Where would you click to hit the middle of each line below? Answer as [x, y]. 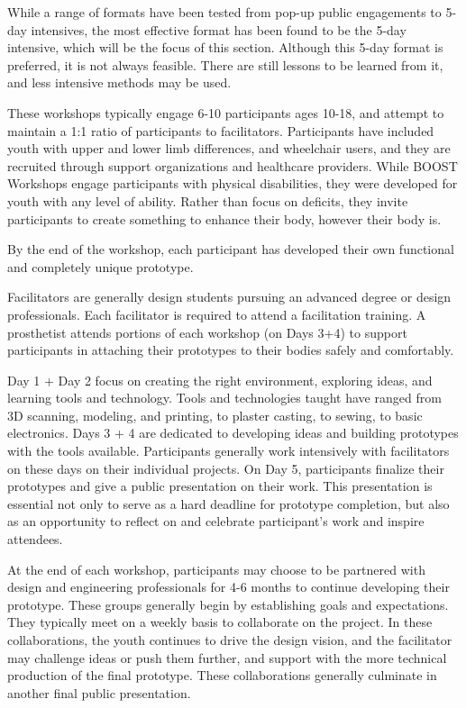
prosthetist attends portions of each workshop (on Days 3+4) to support [207, 332]
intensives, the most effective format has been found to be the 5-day [219, 29]
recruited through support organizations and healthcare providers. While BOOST [233, 165]
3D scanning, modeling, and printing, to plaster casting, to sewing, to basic [215, 415]
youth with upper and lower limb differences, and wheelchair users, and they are [229, 148]
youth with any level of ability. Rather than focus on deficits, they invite [208, 200]
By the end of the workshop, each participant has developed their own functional [231, 249]
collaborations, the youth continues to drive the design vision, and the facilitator [230, 640]
